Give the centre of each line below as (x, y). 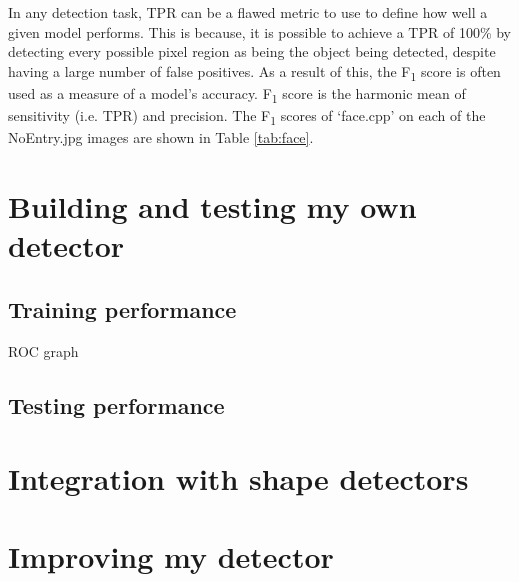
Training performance (122, 308)
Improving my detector (171, 556)
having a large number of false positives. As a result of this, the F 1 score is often (254, 72)
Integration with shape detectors (238, 478)
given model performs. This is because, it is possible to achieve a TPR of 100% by (260, 31)
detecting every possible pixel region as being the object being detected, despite (252, 51)
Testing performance (116, 404)
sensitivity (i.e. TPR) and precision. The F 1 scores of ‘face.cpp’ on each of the (247, 116)
